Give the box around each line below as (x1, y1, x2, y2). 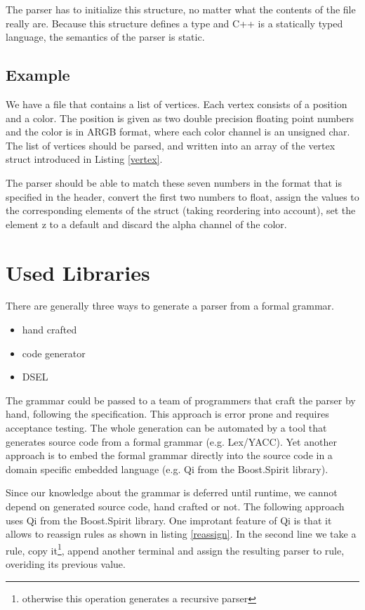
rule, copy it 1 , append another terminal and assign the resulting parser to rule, (6, 541, 345, 557)
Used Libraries (6, 258, 150, 286)
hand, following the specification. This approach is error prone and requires (6, 406, 329, 421)
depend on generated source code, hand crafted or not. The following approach (6, 498, 345, 513)
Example (6, 64, 70, 86)
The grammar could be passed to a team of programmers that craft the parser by (6, 392, 356, 407)
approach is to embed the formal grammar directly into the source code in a (6, 448, 333, 463)
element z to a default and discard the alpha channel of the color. (6, 216, 287, 231)
